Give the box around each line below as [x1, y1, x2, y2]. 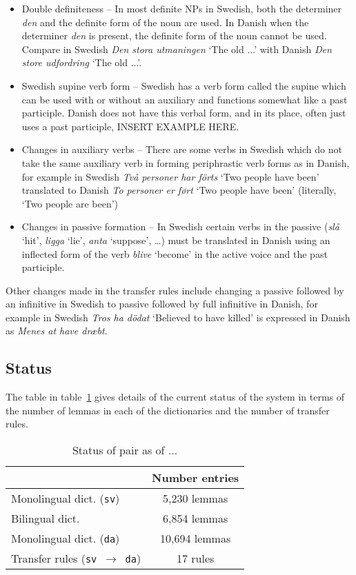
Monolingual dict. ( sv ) [11, 490, 120, 507]
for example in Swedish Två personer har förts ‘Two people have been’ [21, 169, 319, 183]
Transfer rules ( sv [11, 550, 97, 567]
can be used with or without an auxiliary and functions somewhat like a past [21, 92, 348, 106]
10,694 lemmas [159, 530, 231, 547]
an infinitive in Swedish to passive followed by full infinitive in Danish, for [6, 296, 318, 311]
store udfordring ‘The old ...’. [21, 55, 142, 70]
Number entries [152, 470, 239, 486]
